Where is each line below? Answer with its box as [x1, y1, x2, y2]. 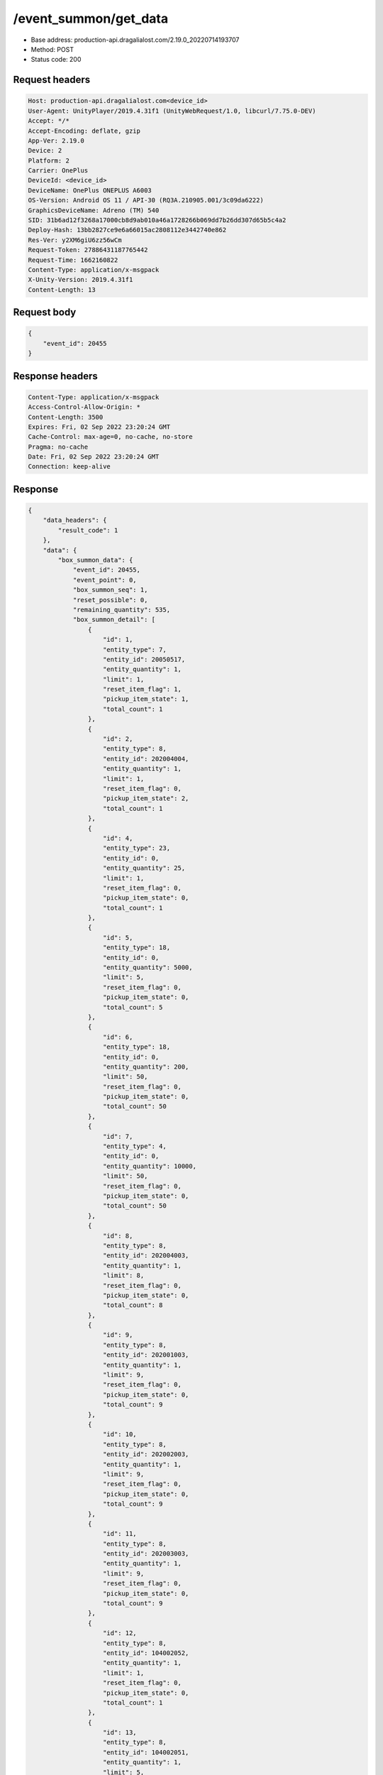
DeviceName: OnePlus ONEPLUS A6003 [28, 186, 152, 195]
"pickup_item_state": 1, [103, 695, 189, 703]
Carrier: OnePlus [28, 167, 89, 175]
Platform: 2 [28, 156, 70, 165]
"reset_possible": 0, [72, 596, 148, 603]
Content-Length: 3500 [28, 413, 104, 421]
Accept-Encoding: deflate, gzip [28, 126, 141, 135]
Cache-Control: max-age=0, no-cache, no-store [28, 433, 193, 441]
